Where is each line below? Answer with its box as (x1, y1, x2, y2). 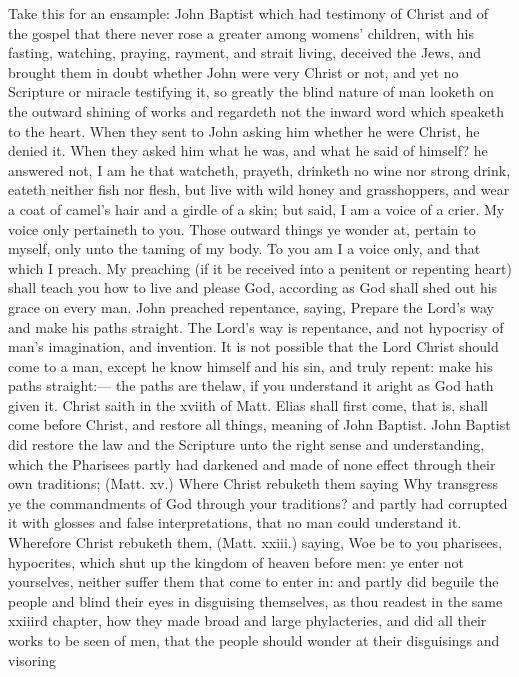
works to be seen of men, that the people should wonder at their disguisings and (8, 630, 500, 650)
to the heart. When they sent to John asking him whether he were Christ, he (8, 120, 480, 141)
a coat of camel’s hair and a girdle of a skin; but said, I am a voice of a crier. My (8, 198, 505, 219)
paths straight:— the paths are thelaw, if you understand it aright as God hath (8, 375, 494, 396)
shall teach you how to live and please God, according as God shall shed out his (8, 277, 498, 298)
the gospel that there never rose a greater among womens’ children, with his (8, 22, 475, 43)
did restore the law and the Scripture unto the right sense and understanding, (8, 434, 485, 455)
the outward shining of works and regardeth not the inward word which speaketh (8, 100, 504, 121)
